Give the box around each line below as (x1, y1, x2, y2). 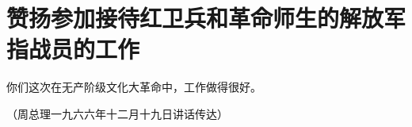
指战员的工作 (6, 33, 140, 65)
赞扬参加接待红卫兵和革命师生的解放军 (6, 2, 406, 34)
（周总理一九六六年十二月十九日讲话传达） (6, 105, 228, 121)
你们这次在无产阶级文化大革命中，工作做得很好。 (6, 79, 261, 95)
